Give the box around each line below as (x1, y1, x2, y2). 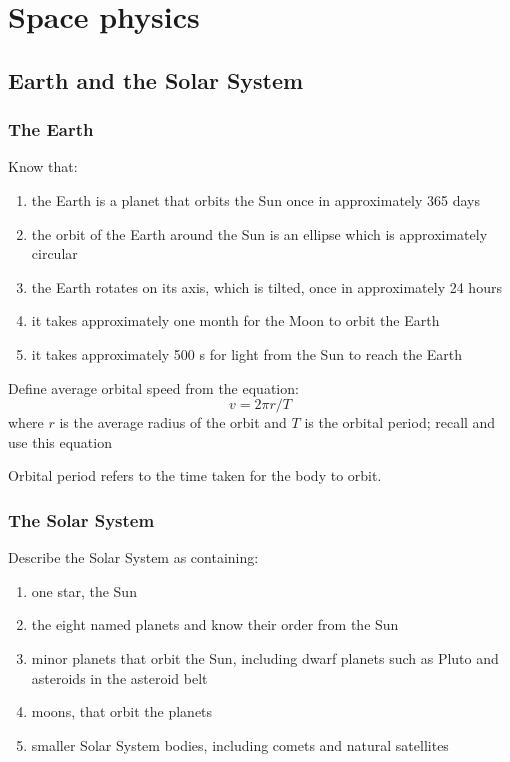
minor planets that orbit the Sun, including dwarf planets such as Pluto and (31, 647, 499, 668)
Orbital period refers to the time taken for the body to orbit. (8, 465, 382, 486)
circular (31, 243, 78, 264)
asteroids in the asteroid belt (31, 667, 208, 688)
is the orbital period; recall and (304, 412, 496, 433)
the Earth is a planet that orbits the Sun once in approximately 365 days (31, 189, 480, 210)
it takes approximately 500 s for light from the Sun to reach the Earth (31, 343, 463, 364)
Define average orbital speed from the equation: (8, 377, 299, 398)
